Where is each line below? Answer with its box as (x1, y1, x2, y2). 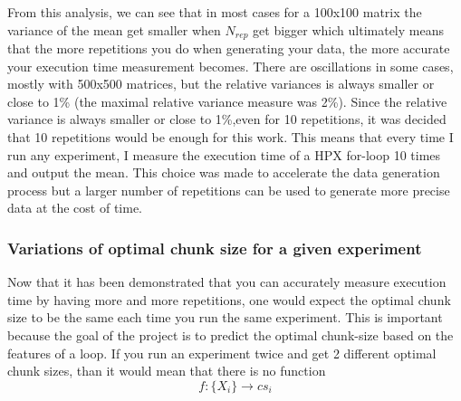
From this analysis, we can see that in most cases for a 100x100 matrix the (7, 3, 422, 21)
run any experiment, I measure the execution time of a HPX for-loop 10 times (7, 145, 441, 164)
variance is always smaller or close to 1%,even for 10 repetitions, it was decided (7, 110, 447, 129)
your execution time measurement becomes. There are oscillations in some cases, (7, 56, 454, 75)
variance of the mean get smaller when (7, 20, 221, 39)
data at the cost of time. (7, 198, 143, 217)
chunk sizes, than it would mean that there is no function (7, 361, 326, 380)
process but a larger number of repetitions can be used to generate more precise (7, 180, 450, 199)
